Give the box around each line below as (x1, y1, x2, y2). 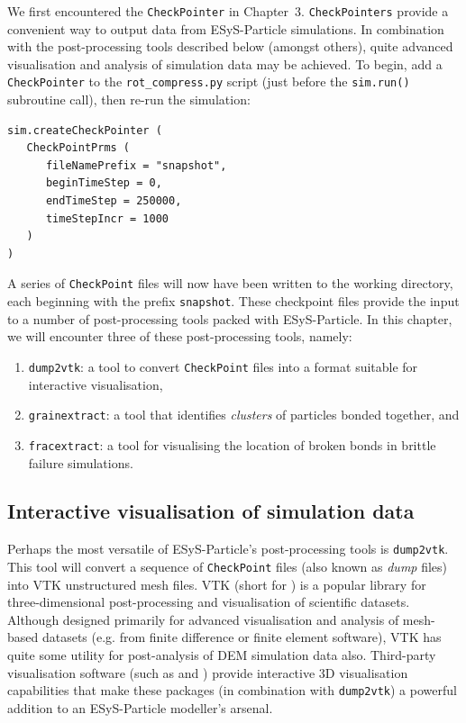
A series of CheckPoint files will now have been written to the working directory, (7, 274, 453, 293)
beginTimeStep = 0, (45, 176, 162, 190)
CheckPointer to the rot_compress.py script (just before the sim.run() (7, 72, 410, 91)
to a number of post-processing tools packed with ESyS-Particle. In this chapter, (7, 309, 452, 328)
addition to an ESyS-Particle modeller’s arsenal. (7, 698, 273, 717)
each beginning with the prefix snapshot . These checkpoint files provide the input (7, 292, 460, 311)
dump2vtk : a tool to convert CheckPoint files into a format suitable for (28, 357, 418, 375)
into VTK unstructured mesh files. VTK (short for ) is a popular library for (7, 574, 426, 593)
